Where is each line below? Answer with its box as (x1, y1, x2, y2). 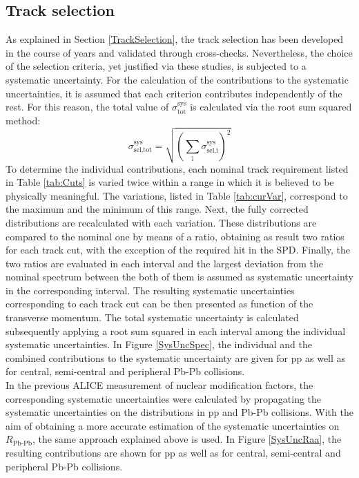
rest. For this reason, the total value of (6, 99, 169, 114)
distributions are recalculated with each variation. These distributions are (6, 215, 317, 229)
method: (6, 113, 41, 127)
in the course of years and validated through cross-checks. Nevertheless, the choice (6, 45, 353, 59)
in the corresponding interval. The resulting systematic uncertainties (6, 283, 295, 297)
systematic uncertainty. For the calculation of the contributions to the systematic (6, 72, 349, 86)
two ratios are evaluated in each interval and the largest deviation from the (6, 256, 323, 270)
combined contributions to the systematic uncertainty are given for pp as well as (6, 350, 346, 365)
